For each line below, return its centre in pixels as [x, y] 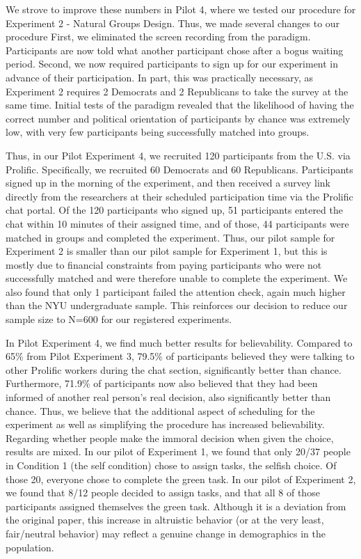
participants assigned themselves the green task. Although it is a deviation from [176, 506]
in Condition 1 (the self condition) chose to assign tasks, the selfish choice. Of [171, 465]
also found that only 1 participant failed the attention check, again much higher [176, 291]
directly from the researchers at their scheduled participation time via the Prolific [179, 196]
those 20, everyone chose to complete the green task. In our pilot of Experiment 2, [181, 479]
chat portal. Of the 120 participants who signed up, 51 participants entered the [174, 210]
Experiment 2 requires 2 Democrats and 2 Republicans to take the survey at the [177, 91]
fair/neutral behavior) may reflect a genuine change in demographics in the [166, 533]
